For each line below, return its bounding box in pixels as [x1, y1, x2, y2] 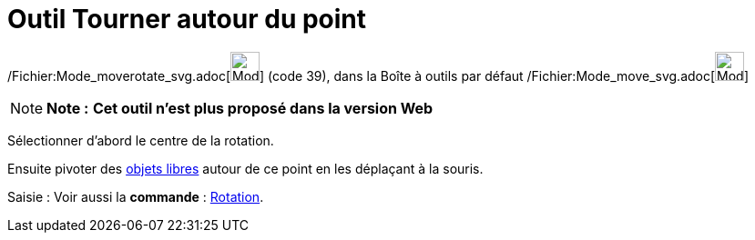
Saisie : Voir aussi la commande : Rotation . [7, 188, 264, 205]
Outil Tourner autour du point [7, 4, 367, 35]
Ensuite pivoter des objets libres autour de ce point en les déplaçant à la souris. [7, 160, 484, 176]
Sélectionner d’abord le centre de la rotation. [7, 132, 274, 148]
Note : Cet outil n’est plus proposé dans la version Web [46, 98, 434, 117]
